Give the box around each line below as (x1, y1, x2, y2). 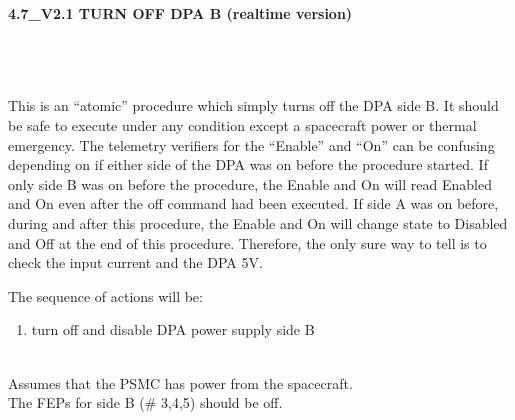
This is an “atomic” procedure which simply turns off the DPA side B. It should (8, 95, 499, 116)
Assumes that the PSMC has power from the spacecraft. (8, 372, 353, 393)
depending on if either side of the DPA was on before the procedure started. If (8, 154, 488, 175)
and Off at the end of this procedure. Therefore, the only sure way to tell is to (8, 232, 487, 253)
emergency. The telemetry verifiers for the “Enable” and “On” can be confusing (8, 134, 495, 155)
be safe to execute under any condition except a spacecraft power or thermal (8, 114, 477, 135)
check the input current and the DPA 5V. (8, 252, 263, 273)
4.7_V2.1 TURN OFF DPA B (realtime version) (8, 3, 353, 23)
